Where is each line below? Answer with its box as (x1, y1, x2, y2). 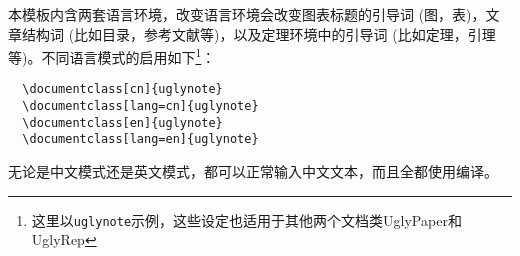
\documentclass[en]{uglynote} (22, 115, 223, 130)
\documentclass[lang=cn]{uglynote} (22, 99, 259, 114)
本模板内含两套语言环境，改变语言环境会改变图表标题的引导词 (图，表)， (8, 4, 486, 24)
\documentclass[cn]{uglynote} (22, 82, 223, 97)
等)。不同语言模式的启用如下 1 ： (8, 44, 216, 67)
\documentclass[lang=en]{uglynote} (22, 132, 259, 147)
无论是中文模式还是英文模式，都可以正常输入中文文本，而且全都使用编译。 (8, 161, 498, 182)
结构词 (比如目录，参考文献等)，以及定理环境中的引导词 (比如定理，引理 (21, 23, 496, 44)
